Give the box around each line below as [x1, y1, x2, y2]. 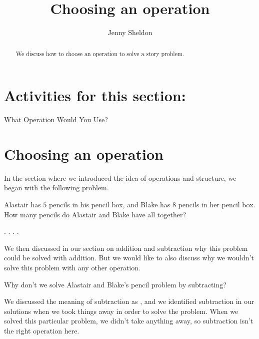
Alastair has [4, 199, 41, 210]
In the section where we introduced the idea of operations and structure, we [4, 172, 236, 183]
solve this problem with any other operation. [4, 262, 140, 272]
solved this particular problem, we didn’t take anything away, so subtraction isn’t [4, 315, 253, 326]
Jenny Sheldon [107, 27, 152, 38]
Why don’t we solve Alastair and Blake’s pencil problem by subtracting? [4, 279, 226, 289]
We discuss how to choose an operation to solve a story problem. [15, 49, 184, 58]
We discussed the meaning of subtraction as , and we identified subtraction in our [4, 296, 254, 306]
